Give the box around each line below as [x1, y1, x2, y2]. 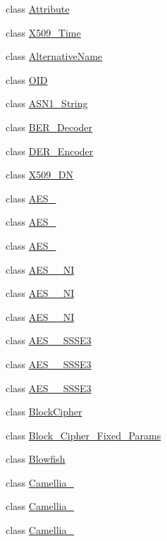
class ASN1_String [6, 96, 88, 111]
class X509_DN [6, 167, 74, 182]
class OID [6, 72, 48, 87]
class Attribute [6, 1, 70, 16]
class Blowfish [6, 451, 66, 466]
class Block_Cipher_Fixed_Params [6, 427, 161, 442]
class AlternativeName [6, 49, 103, 63]
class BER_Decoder [6, 119, 93, 134]
